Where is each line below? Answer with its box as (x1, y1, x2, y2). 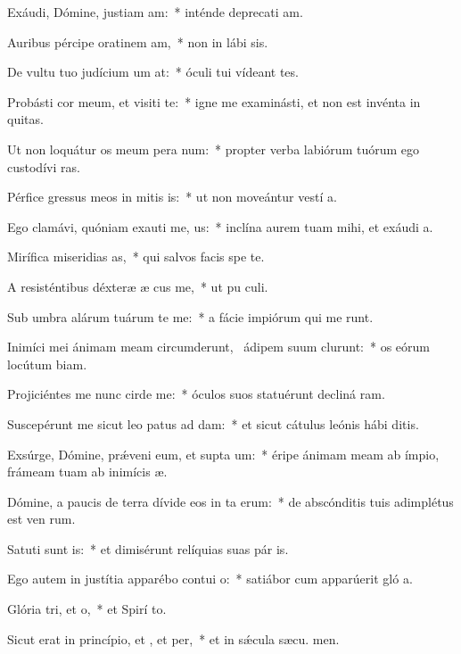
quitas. (7, 110, 44, 128)
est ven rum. (7, 509, 76, 528)
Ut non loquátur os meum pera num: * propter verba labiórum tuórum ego (7, 139, 419, 158)
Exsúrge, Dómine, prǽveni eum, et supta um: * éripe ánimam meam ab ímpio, (7, 444, 440, 463)
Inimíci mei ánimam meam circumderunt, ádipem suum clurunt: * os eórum (7, 337, 430, 356)
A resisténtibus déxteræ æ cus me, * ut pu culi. (7, 277, 268, 295)
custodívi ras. (7, 157, 80, 176)
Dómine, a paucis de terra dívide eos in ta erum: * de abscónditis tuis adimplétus (7, 492, 454, 510)
